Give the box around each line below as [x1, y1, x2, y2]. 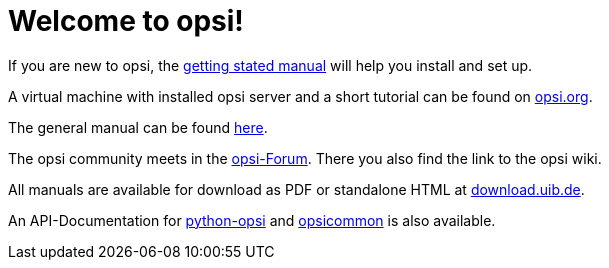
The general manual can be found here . [8, 118, 268, 136]
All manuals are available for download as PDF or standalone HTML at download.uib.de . [8, 180, 585, 198]
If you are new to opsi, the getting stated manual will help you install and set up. [8, 56, 533, 74]
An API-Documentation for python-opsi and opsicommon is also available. [8, 211, 496, 229]
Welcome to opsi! [8, 4, 244, 38]
